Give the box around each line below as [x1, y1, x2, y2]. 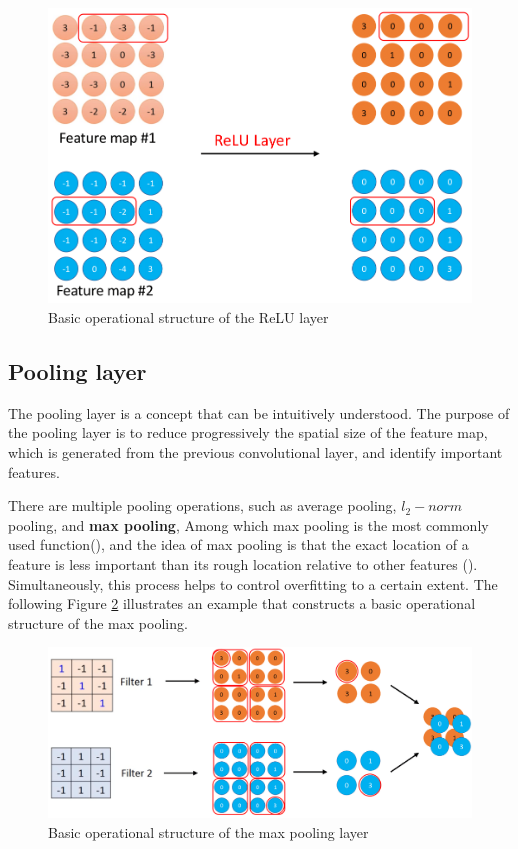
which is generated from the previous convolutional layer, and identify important [8, 441, 503, 462]
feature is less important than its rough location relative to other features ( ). [8, 553, 478, 574]
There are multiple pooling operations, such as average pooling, [8, 495, 397, 516]
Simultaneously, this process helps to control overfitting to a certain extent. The [8, 573, 498, 594]
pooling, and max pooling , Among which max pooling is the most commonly [8, 514, 489, 535]
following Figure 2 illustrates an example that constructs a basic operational [8, 593, 476, 614]
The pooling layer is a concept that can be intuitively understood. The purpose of [8, 402, 510, 423]
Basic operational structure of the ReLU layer [48, 306, 329, 327]
